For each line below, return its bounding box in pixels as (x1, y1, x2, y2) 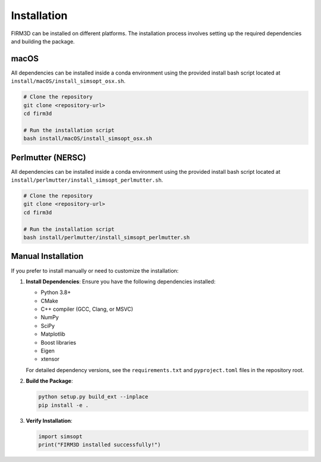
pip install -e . (38, 402, 89, 408)
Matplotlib (40, 330, 65, 338)
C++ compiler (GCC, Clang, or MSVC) (40, 305, 134, 313)
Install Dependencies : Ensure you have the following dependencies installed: (26, 277, 216, 285)
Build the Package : (26, 377, 73, 385)
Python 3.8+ (40, 289, 71, 296)
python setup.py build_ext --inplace (38, 394, 149, 400)
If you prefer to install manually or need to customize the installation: (11, 267, 179, 274)
